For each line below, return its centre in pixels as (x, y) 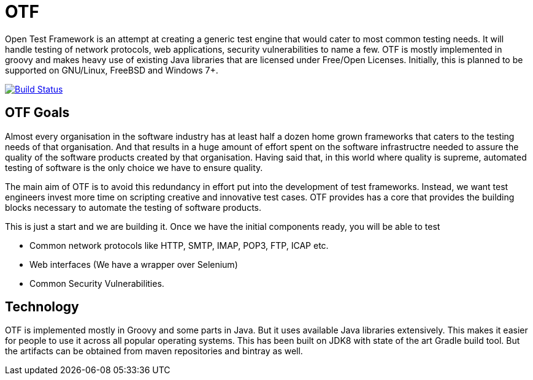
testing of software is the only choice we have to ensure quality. (134, 167)
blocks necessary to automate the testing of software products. (133, 207)
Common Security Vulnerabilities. (97, 283)
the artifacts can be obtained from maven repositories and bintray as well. (154, 351)
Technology (42, 307)
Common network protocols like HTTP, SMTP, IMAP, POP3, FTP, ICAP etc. (179, 245)
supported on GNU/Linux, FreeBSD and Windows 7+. (112, 70)
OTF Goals (37, 113)
